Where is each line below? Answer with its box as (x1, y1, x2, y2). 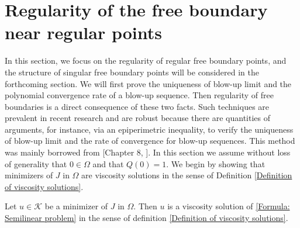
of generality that (5, 157, 67, 170)
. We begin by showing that (166, 157, 265, 170)
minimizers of (5, 169, 53, 181)
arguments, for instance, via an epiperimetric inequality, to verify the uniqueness (5, 123, 294, 135)
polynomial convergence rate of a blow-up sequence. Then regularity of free (5, 89, 274, 101)
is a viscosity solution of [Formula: (167, 200, 290, 212)
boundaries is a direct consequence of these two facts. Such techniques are (5, 100, 270, 112)
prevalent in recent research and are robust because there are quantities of (5, 112, 271, 124)
